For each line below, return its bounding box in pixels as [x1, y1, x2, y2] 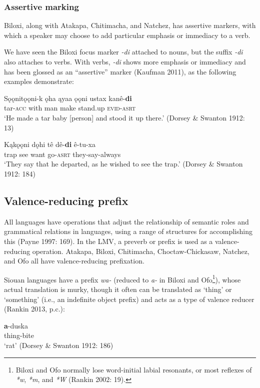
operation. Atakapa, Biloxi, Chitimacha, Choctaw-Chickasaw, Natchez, [32, 245, 249, 256]
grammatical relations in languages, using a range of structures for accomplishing [4, 226, 252, 236]
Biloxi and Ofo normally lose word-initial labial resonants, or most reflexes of [15, 364, 252, 374]
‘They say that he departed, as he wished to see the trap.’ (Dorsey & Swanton [4, 158, 243, 169]
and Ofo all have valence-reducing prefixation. [4, 255, 144, 266]
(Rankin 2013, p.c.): [4, 303, 65, 314]
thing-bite [4, 330, 34, 340]
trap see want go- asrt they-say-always [4, 148, 121, 159]
